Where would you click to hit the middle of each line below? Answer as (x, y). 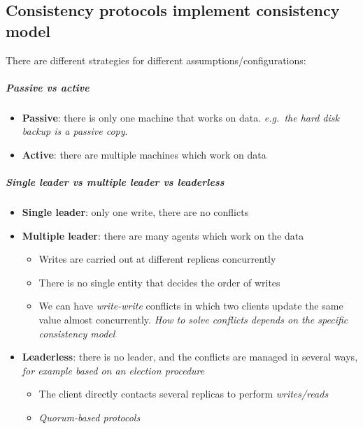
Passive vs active (48, 87)
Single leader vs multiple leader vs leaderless (115, 182)
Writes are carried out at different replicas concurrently (157, 259)
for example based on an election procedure (113, 370)
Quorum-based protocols (90, 417)
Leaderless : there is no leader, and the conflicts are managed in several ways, (190, 357)
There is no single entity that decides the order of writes (159, 282)
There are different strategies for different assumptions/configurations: (156, 60)
